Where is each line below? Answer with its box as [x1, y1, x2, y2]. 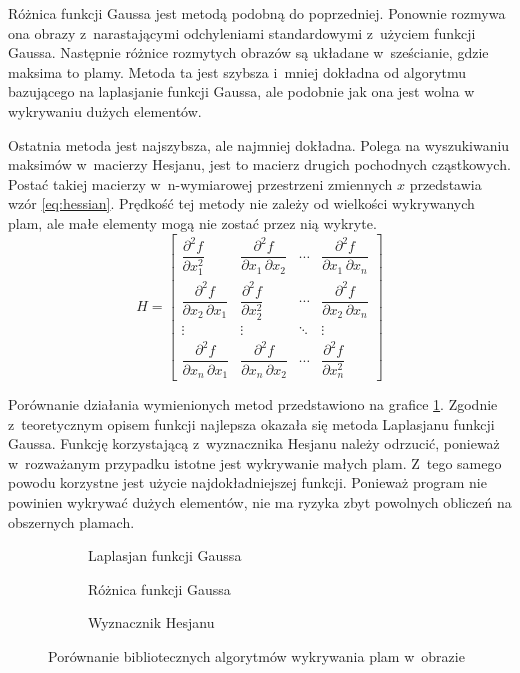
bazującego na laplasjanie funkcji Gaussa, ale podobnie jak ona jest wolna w [8, 81, 475, 102]
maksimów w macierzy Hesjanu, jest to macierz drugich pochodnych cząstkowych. [8, 154, 511, 175]
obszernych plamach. [8, 511, 135, 532]
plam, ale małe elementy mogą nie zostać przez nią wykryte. [8, 212, 377, 233]
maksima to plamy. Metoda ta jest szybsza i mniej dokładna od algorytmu [8, 61, 467, 82]
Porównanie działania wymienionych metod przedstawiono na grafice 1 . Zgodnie [8, 393, 498, 414]
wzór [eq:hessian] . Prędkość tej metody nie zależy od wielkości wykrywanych [8, 193, 475, 214]
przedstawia [409, 173, 482, 194]
